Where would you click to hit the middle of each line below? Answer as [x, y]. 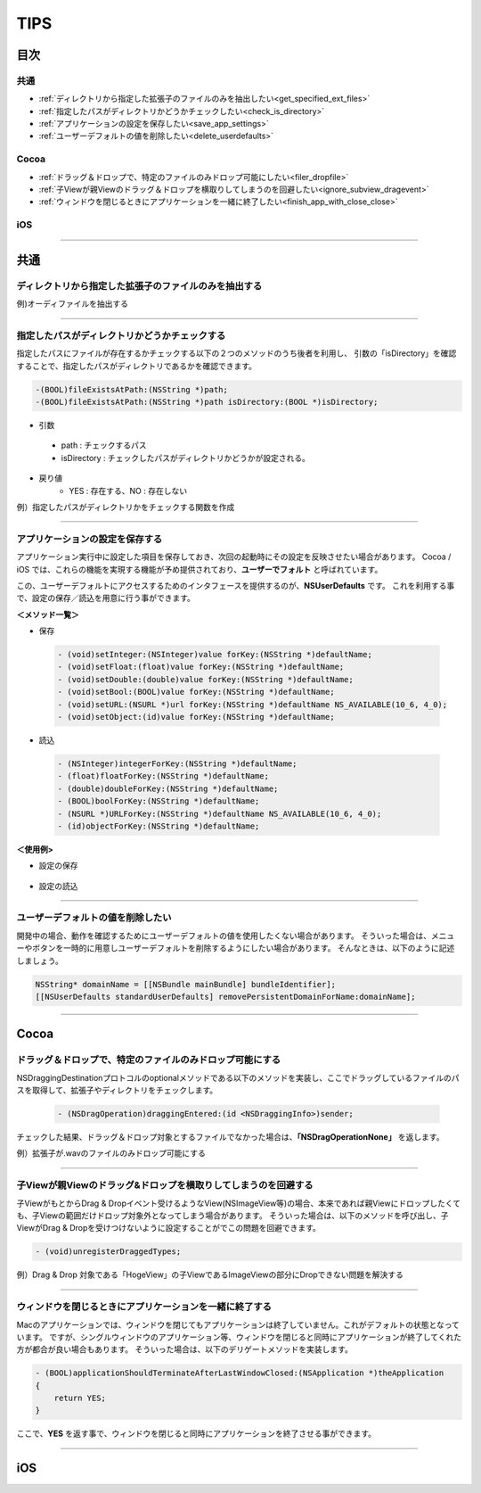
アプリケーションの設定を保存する [90, 539]
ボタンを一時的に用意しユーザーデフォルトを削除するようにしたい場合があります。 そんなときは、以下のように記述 [243, 948]
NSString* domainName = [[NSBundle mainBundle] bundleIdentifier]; [186, 984]
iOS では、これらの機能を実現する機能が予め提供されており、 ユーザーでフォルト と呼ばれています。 [200, 569]
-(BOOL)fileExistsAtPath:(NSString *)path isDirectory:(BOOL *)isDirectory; [207, 402]
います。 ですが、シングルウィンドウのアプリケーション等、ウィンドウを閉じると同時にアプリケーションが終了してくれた [239, 1337]
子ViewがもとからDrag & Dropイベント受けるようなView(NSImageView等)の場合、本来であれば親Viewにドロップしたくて [239, 1203]
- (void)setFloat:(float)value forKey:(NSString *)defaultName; [201, 667]
